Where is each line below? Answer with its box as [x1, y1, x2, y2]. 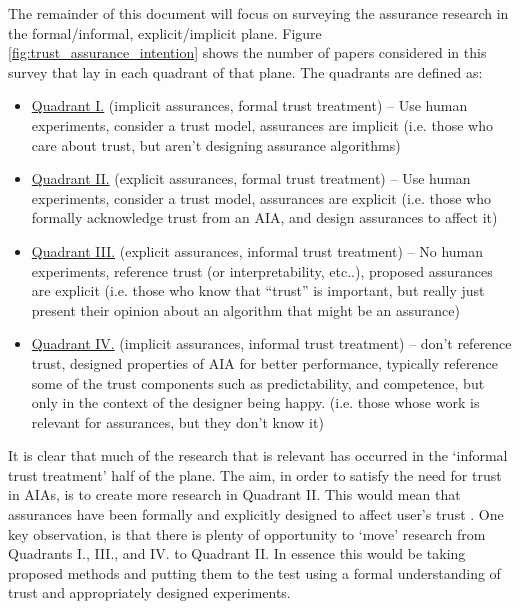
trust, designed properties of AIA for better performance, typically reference [31, 352, 498, 373]
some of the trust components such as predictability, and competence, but [31, 372, 485, 393]
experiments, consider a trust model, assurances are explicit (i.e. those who [31, 187, 491, 208]
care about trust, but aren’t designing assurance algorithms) [31, 134, 401, 155]
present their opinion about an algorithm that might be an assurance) [31, 299, 460, 320]
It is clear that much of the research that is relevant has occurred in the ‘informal [8, 445, 508, 466]
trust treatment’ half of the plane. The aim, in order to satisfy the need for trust [8, 464, 502, 485]
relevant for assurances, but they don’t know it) [31, 411, 324, 432]
